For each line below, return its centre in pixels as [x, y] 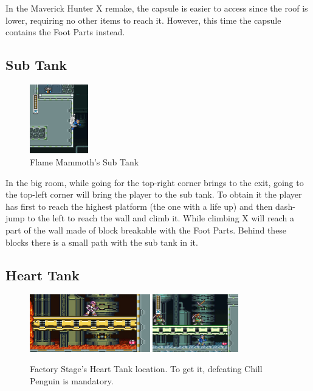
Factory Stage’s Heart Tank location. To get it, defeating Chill [146, 369]
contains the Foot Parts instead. [65, 32]
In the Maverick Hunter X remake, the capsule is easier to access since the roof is [157, 8]
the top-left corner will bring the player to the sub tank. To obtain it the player [154, 194]
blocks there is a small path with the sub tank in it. [102, 242]
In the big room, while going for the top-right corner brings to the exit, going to [155, 182]
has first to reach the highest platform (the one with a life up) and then [139, 206]
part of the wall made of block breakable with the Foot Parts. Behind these [146, 230]
